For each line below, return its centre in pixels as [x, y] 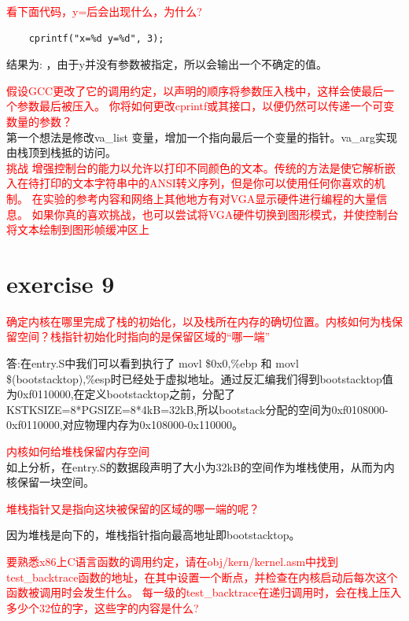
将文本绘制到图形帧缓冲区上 [78, 229]
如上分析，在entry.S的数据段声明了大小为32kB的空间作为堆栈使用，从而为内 [201, 466]
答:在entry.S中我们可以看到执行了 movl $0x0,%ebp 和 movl [153, 363]
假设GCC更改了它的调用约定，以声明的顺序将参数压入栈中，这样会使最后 [195, 90]
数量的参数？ [39, 121]
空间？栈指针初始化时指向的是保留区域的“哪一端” [144, 336]
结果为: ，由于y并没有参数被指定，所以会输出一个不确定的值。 [167, 64]
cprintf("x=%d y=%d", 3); [96, 38]
